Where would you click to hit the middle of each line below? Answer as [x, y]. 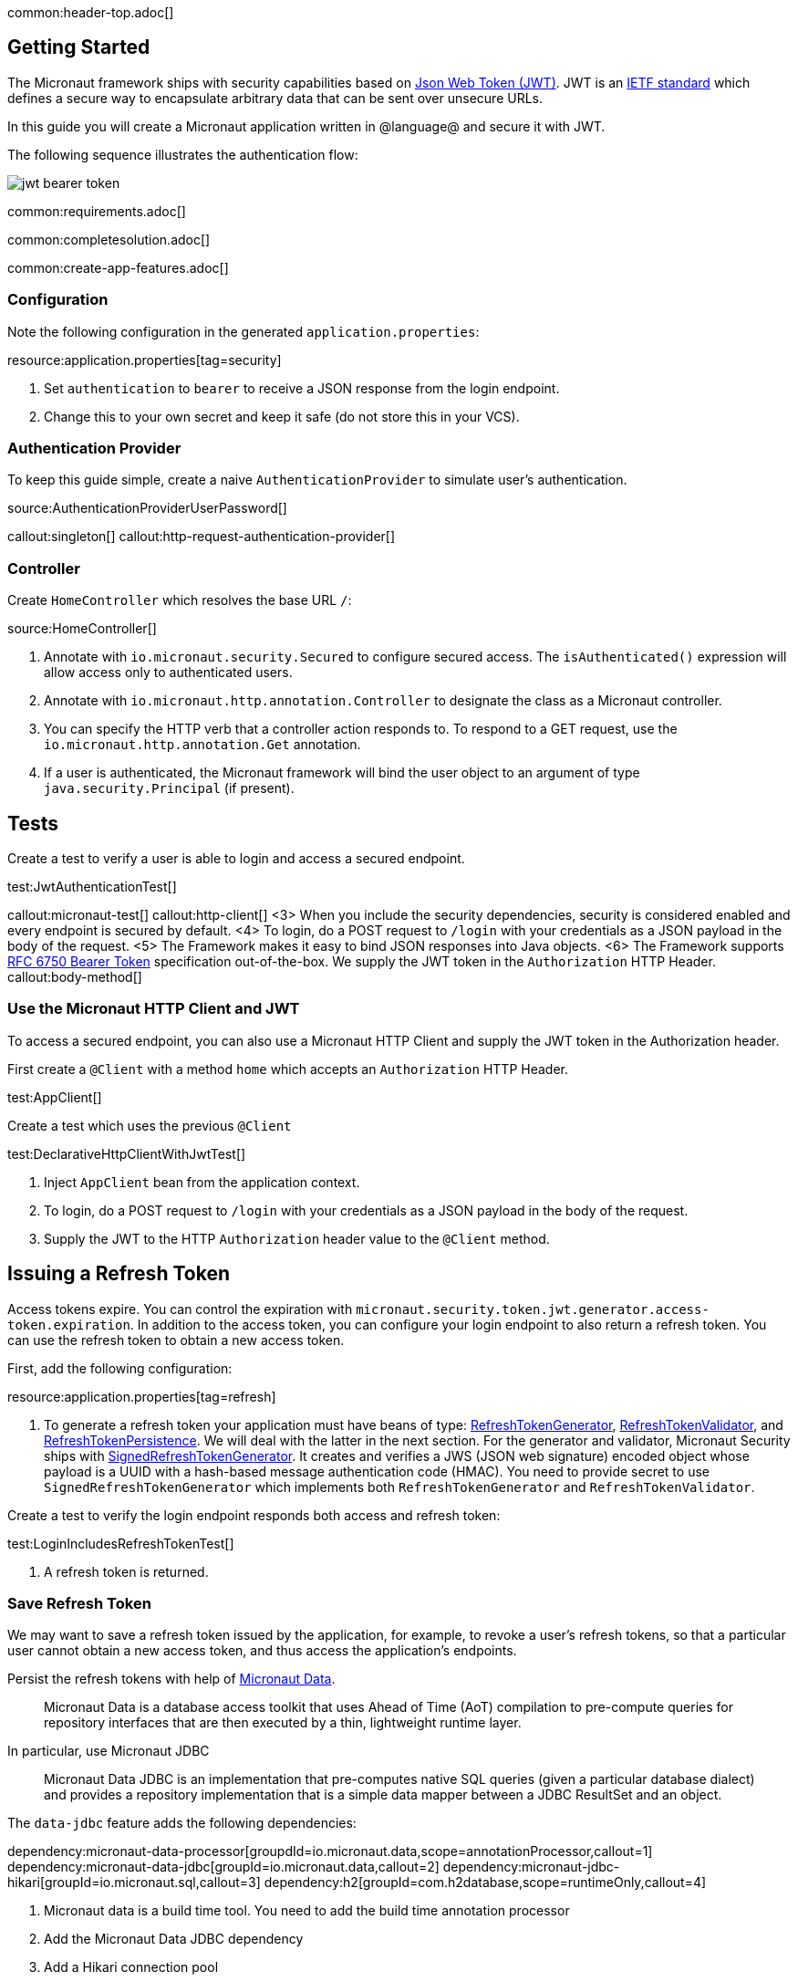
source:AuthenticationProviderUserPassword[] [147, 508]
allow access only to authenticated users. [168, 673]
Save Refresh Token [79, 1603]
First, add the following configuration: [120, 1368]
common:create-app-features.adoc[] [118, 267]
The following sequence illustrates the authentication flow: [183, 154]
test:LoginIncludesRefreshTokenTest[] [121, 1543]
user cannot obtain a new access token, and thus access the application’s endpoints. [262, 1651]
